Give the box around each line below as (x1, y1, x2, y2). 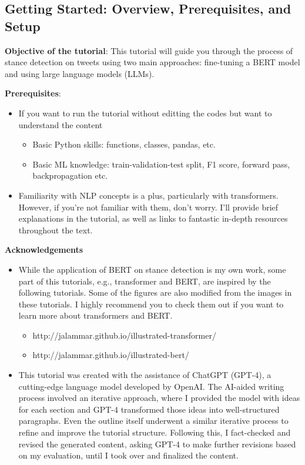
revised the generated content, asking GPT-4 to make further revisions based (18, 437, 296, 450)
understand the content (18, 118, 103, 131)
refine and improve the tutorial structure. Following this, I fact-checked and (18, 426, 291, 439)
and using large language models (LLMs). (5, 67, 155, 79)
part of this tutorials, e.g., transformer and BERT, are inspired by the (18, 275, 271, 287)
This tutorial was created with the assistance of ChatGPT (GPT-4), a (18, 369, 272, 381)
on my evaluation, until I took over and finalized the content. (18, 449, 239, 461)
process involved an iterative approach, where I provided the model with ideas (18, 392, 300, 404)
